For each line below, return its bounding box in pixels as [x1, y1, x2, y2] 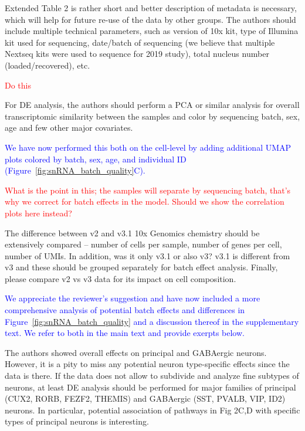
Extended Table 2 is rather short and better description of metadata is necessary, [5, 2, 297, 13]
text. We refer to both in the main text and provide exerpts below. [5, 327, 245, 339]
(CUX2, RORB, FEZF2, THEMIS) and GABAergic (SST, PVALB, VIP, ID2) [5, 392, 286, 405]
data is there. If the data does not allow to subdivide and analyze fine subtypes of [5, 369, 299, 382]
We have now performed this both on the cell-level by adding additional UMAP [5, 141, 292, 153]
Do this [5, 79, 31, 91]
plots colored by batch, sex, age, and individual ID [5, 152, 187, 165]
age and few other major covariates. [5, 121, 133, 134]
